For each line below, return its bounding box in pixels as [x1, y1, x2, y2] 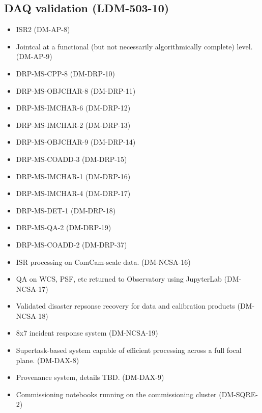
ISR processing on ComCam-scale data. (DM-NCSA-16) [16, 256, 191, 267]
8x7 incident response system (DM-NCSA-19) [16, 327, 158, 338]
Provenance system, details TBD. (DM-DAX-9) [16, 372, 164, 382]
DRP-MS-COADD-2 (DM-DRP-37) [16, 239, 127, 250]
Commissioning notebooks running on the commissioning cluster [16, 389, 217, 399]
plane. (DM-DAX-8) [16, 354, 79, 365]
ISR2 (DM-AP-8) [16, 24, 70, 35]
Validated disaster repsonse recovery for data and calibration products [16, 300, 235, 311]
